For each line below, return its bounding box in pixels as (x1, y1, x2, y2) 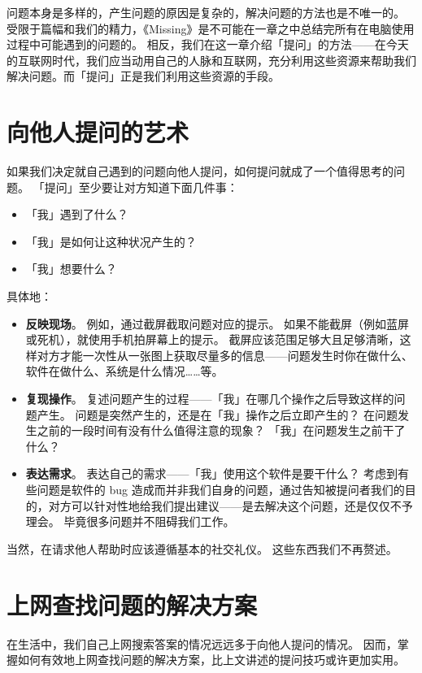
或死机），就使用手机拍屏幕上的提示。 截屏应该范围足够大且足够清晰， (25, 331, 400, 348)
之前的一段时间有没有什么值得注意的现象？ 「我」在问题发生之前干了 (37, 422, 406, 439)
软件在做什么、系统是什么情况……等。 (25, 363, 224, 380)
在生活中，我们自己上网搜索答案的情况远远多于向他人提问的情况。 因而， (7, 635, 398, 652)
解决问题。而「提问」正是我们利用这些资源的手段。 (7, 67, 280, 85)
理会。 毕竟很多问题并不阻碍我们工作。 (25, 513, 235, 530)
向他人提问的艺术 (7, 115, 189, 149)
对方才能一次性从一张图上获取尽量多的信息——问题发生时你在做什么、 (37, 346, 413, 363)
